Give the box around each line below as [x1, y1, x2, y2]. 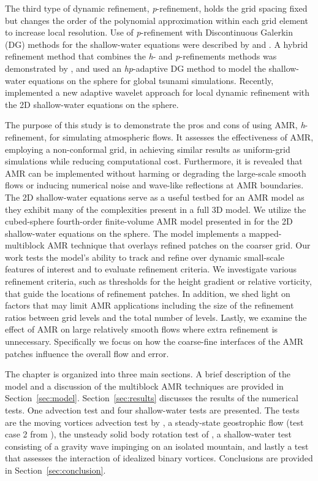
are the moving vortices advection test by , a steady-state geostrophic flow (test [5, 415, 304, 428]
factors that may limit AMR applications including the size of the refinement [5, 299, 294, 312]
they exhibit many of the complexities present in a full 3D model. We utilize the [5, 202, 306, 215]
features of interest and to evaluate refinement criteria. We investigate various [5, 263, 297, 275]
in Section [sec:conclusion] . [5, 463, 106, 476]
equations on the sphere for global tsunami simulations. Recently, [28, 74, 274, 87]
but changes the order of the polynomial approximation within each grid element [5, 13, 308, 26]
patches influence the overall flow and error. [5, 347, 169, 360]
